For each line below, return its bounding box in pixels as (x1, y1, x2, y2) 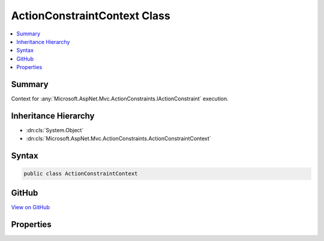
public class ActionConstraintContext (23, 170, 138, 177)
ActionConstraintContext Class (11, 9, 170, 22)
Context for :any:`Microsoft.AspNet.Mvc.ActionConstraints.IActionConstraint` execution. (11, 95, 229, 102)
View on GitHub (11, 203, 50, 210)
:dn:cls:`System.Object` (26, 126, 84, 133)
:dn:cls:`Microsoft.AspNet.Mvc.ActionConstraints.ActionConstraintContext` (26, 135, 211, 142)
